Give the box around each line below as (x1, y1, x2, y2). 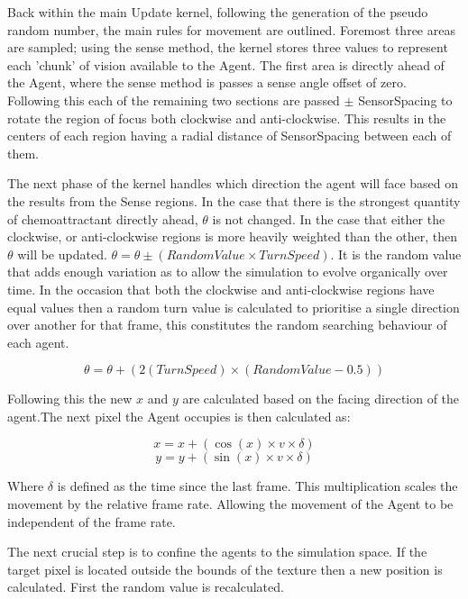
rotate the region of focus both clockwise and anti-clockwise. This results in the (7, 108, 446, 127)
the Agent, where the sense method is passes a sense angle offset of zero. (7, 73, 407, 92)
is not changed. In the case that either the (212, 209, 445, 228)
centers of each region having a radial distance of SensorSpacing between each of (7, 126, 452, 145)
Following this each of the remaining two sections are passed (7, 90, 340, 109)
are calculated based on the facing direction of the (182, 389, 460, 408)
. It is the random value (330, 244, 462, 263)
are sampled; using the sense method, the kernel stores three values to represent (7, 38, 448, 57)
